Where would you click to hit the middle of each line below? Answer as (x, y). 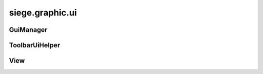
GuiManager (28, 30)
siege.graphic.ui (43, 13)
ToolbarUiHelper (35, 45)
